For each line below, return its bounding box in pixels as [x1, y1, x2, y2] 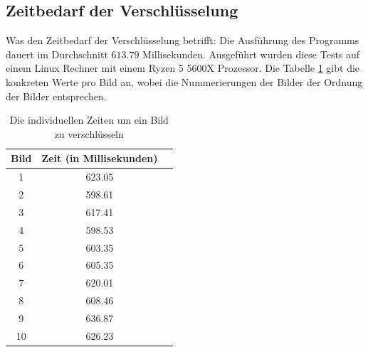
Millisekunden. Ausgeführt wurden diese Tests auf [142, 46, 360, 61]
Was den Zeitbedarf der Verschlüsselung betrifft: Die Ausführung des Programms [6, 33, 359, 48]
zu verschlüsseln [54, 126, 124, 141]
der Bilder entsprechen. [6, 88, 107, 103]
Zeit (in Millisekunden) [41, 151, 158, 166]
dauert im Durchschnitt [6, 46, 108, 61]
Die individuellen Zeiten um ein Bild [9, 112, 169, 127]
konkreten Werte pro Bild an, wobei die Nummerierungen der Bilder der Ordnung [6, 74, 363, 89]
